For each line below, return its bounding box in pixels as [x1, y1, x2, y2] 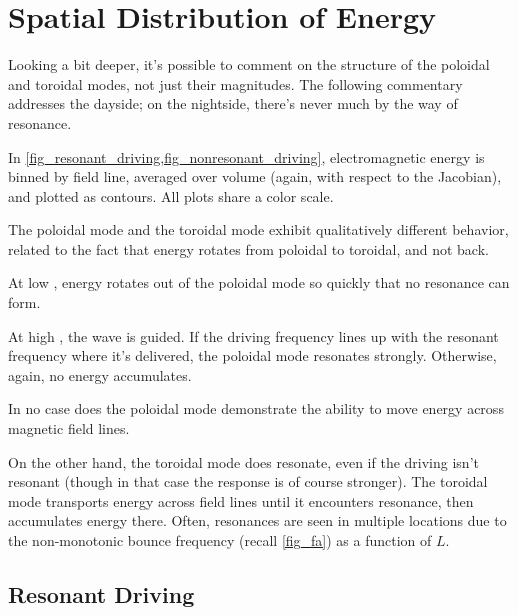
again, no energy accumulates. [8, 364, 192, 385]
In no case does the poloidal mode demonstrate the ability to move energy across [8, 398, 504, 419]
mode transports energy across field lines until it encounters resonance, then [8, 490, 474, 511]
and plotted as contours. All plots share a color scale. [8, 185, 334, 206]
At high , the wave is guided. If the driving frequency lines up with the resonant [8, 325, 499, 346]
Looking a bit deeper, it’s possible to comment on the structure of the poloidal [8, 54, 490, 75]
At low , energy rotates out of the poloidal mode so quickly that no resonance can [8, 272, 510, 293]
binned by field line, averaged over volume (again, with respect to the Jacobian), [8, 166, 502, 187]
